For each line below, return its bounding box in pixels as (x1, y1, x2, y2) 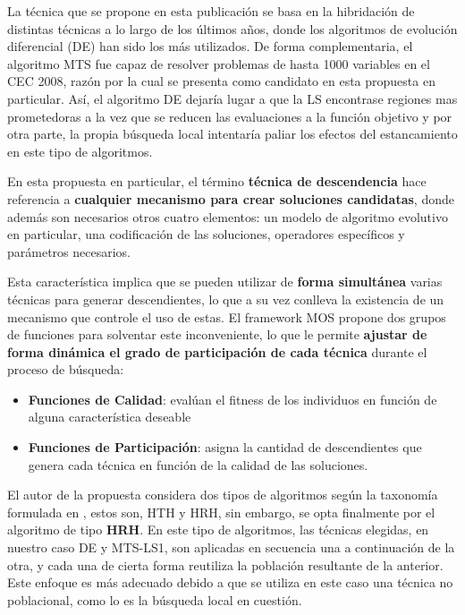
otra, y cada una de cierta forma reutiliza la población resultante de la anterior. (7, 555, 444, 574)
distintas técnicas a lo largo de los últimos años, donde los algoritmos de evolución (7, 19, 458, 38)
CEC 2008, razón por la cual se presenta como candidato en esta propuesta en (7, 72, 435, 90)
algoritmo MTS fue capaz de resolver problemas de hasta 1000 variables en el (7, 54, 430, 73)
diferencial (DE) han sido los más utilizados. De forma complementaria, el (7, 37, 413, 56)
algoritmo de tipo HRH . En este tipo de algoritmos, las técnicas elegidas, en (7, 520, 429, 539)
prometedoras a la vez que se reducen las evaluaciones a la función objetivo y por (7, 107, 452, 125)
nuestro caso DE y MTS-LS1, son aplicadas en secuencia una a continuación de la (7, 538, 455, 557)
